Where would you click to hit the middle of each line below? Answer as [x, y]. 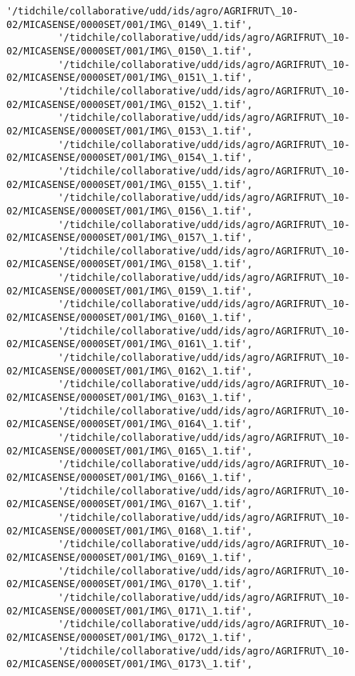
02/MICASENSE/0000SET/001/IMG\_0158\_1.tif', [130, 264]
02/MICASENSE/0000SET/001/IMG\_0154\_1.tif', [130, 158]
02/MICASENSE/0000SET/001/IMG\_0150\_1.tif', [130, 51]
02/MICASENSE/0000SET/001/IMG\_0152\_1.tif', [130, 104]
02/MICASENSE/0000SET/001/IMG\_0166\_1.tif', [130, 477]
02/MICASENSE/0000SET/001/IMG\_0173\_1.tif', [130, 664]
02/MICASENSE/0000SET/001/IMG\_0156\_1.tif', [130, 211]
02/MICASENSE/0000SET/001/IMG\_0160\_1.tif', [130, 318]
